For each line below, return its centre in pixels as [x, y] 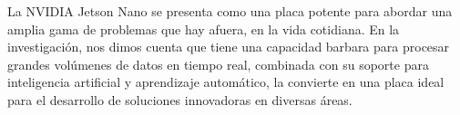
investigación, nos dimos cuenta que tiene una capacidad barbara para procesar [229, 47]
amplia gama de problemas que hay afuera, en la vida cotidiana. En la [204, 29]
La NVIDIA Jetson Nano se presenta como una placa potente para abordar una [230, 11]
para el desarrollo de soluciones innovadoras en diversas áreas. [180, 99]
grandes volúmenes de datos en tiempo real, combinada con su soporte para [218, 64]
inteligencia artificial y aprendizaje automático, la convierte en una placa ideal [226, 82]
